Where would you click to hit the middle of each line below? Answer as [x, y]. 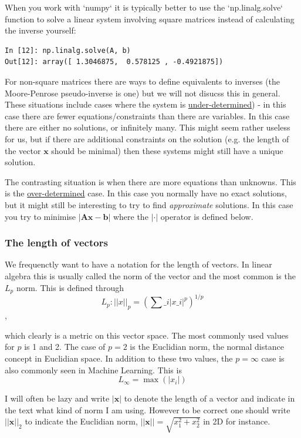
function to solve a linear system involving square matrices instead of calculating [150, 19]
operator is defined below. [207, 216]
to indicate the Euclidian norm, [81, 421]
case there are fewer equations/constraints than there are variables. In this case [147, 116]
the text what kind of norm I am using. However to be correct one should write [148, 409]
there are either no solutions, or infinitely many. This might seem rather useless [148, 127]
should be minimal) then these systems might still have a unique [167, 150]
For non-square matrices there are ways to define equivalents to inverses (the [143, 81]
